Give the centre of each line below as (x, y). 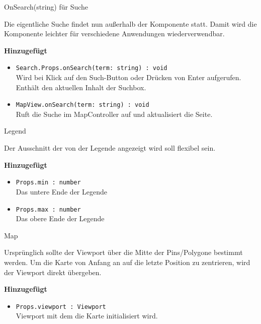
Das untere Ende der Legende (61, 191)
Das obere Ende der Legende (60, 218)
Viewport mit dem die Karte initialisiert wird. (87, 316)
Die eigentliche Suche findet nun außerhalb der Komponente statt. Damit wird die (130, 23)
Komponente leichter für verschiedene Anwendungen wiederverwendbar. (114, 34)
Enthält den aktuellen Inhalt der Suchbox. (81, 87)
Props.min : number (48, 183)
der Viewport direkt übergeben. (53, 272)
